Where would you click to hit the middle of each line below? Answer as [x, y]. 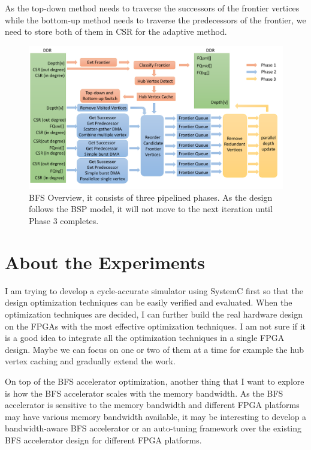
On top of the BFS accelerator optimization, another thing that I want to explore [155, 381]
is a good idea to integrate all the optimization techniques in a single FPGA [145, 338]
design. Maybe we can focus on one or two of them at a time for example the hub [155, 349]
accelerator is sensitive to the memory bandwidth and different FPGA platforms [152, 405]
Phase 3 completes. [64, 221]
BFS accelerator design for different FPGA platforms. [103, 440]
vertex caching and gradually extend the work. [90, 361]
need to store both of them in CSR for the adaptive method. [116, 31]
